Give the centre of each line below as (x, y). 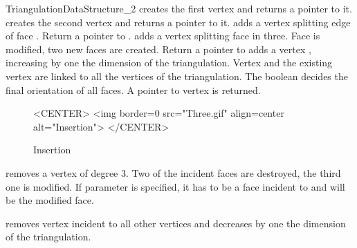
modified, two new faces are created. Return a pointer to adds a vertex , (158, 49)
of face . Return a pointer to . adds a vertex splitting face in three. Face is (163, 36)
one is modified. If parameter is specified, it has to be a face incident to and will (175, 186)
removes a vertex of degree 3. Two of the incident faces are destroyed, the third (173, 172)
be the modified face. (50, 200)
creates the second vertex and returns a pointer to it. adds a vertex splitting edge (178, 22)
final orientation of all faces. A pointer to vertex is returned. (133, 89)
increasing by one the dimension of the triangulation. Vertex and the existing (169, 63)
